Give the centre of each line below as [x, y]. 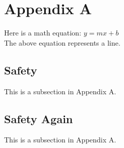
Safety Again [39, 118]
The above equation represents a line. [62, 42]
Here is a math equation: [43, 33]
